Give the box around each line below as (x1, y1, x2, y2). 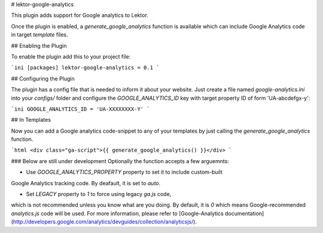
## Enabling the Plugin (11, 42, 67, 49)
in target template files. (11, 31, 68, 38)
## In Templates (11, 116, 51, 124)
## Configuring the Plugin (11, 75, 75, 82)
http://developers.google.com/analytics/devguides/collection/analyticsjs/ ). (13, 218, 197, 225)
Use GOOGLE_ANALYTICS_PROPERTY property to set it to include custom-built (26, 168, 223, 176)
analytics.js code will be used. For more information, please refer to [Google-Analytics (11, 210, 224, 217)
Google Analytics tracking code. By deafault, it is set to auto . (11, 179, 161, 186)
